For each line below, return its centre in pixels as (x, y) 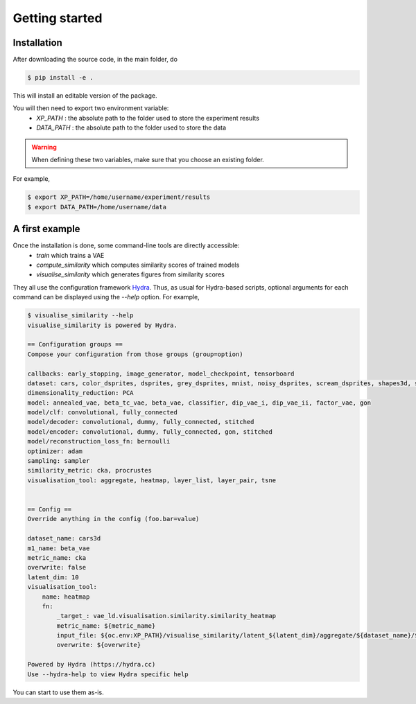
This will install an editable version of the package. (85, 96)
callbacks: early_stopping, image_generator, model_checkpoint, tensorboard (161, 373)
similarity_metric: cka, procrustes (90, 470)
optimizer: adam (55, 451)
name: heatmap (66, 597)
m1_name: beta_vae (59, 548)
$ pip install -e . (60, 78)
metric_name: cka (57, 557)
